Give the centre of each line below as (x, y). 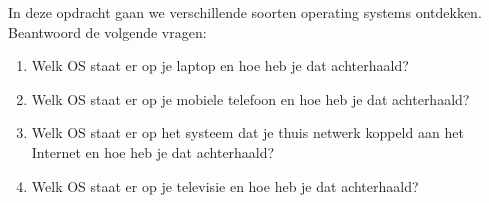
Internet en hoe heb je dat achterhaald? (153, 151)
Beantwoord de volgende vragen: (107, 31)
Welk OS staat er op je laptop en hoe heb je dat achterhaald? (220, 65)
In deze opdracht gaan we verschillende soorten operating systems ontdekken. (245, 12)
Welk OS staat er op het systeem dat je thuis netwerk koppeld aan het (247, 132)
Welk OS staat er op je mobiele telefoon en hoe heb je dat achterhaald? (250, 98)
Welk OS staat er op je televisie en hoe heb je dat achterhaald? (225, 185)
